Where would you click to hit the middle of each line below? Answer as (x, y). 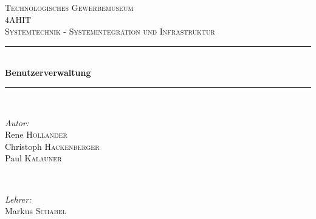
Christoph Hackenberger (52, 146)
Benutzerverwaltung (48, 72)
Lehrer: (18, 199)
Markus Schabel (36, 211)
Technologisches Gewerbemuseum (69, 7)
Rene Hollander (36, 134)
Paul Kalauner (33, 158)
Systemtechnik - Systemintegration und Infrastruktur (110, 31)
